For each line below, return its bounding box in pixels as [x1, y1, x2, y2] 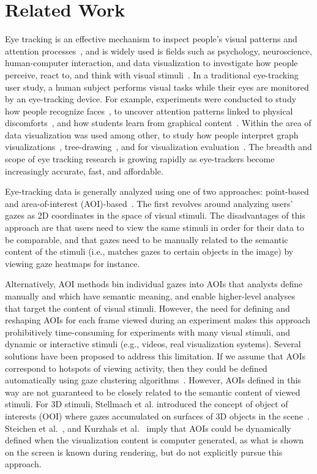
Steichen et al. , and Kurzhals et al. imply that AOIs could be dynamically [5, 421, 291, 434]
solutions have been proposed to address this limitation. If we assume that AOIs [5, 349, 306, 362]
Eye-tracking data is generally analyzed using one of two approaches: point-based [5, 185, 309, 198]
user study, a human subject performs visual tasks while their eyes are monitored [5, 80, 309, 93]
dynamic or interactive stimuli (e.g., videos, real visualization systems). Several [5, 337, 301, 350]
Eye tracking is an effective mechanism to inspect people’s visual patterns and [5, 32, 297, 45]
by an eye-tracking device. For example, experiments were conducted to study [5, 92, 297, 105]
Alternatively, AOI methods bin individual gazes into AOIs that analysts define [5, 277, 303, 290]
